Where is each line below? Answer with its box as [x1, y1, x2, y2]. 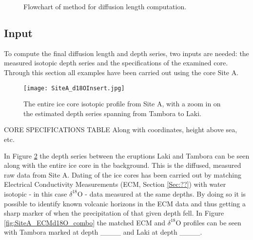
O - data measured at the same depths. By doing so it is [77, 188, 246, 199]
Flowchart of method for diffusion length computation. [23, 1, 187, 11]
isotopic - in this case [4, 188, 67, 199]
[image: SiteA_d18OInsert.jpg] [23, 84, 125, 92]
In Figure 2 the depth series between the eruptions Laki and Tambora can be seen [4, 150, 250, 160]
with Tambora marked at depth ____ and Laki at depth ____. [4, 227, 202, 237]
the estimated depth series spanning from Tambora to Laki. [23, 108, 202, 118]
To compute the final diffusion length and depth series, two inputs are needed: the [4, 48, 249, 58]
